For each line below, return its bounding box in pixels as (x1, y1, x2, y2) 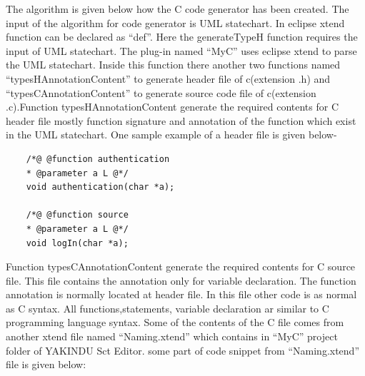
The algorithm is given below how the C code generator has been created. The (6, 1, 349, 16)
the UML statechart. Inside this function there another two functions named (6, 57, 341, 72)
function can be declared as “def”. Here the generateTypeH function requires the (6, 29, 358, 44)
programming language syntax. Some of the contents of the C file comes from (6, 315, 344, 330)
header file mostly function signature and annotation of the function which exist (6, 113, 356, 128)
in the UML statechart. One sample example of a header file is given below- (6, 127, 337, 142)
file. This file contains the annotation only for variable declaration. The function (6, 273, 356, 288)
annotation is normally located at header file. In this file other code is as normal (6, 287, 357, 302)
